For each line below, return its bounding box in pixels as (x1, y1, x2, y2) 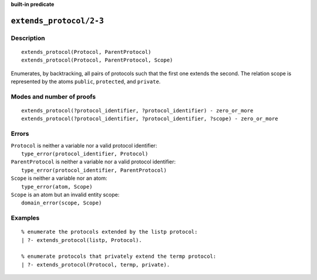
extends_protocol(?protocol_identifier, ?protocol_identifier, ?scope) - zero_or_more (21, 115, 278, 122)
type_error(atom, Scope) (21, 183, 93, 190)
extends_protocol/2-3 (11, 16, 104, 26)
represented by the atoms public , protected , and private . (11, 78, 161, 85)
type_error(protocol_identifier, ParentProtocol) (21, 167, 167, 173)
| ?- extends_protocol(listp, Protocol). (21, 237, 142, 243)
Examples (11, 214, 40, 222)
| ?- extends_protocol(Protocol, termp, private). (21, 261, 170, 268)
